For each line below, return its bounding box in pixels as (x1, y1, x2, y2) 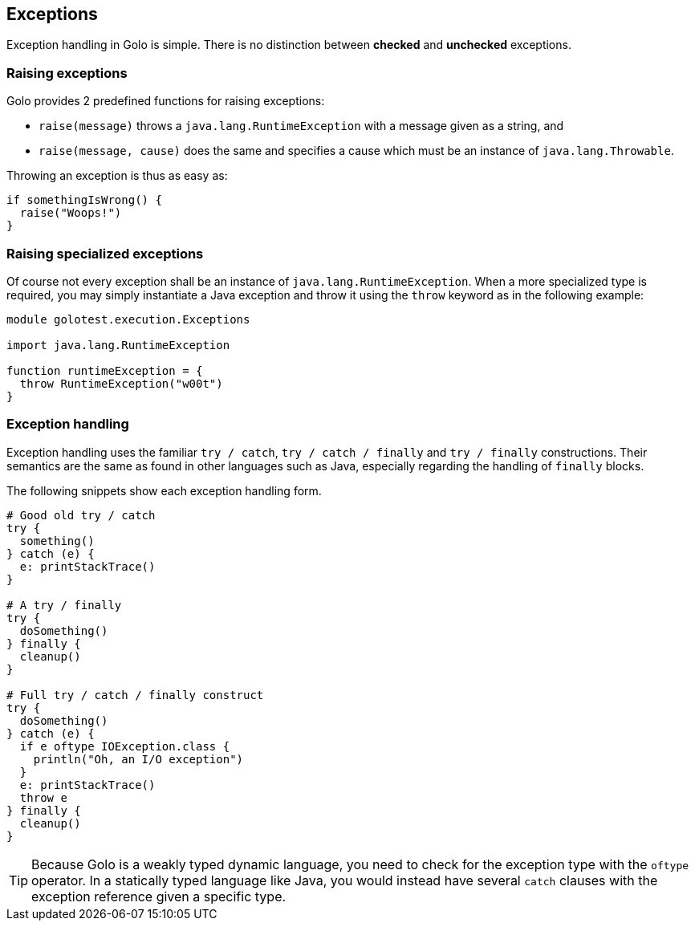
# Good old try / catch (6, 508, 156, 522)
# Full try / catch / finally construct (6, 688, 264, 701)
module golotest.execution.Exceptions (6, 312, 250, 326)
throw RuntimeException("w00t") (19, 376, 223, 390)
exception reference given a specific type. (31, 888, 287, 905)
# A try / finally (6, 598, 122, 612)
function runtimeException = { (6, 364, 203, 377)
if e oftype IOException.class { (19, 739, 230, 753)
